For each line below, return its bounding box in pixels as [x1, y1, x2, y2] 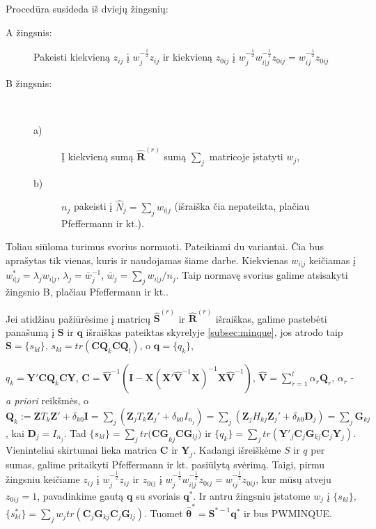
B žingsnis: [6, 75, 52, 90]
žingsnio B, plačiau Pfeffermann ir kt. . [6, 284, 169, 298]
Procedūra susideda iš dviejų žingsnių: [6, 1, 169, 15]
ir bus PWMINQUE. [244, 505, 332, 520]
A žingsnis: [6, 24, 52, 39]
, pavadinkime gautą [37, 488, 124, 503]
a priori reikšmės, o [6, 393, 89, 408]
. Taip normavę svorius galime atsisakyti [175, 268, 348, 282]
